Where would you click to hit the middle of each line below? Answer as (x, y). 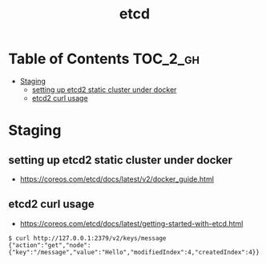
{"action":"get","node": (50, 245)
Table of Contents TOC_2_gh (104, 59)
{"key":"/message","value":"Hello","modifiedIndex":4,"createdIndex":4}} (134, 252)
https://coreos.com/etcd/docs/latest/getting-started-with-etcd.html (131, 223)
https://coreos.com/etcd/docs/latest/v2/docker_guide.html (117, 179)
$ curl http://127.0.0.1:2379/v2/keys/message (87, 238)
